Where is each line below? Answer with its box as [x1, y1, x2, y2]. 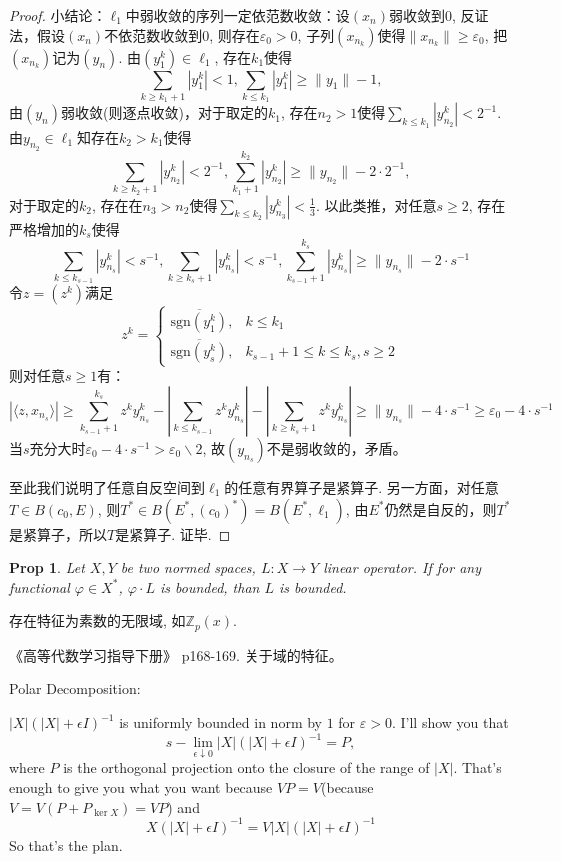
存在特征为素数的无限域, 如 [9, 610, 186, 631]
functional [9, 576, 70, 597]
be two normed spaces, [120, 557, 256, 578]
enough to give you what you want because [9, 776, 273, 797]
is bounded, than [159, 576, 260, 597]
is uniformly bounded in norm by [119, 712, 322, 733]
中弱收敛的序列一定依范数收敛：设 [125, 5, 350, 25]
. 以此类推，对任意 [315, 194, 437, 215]
